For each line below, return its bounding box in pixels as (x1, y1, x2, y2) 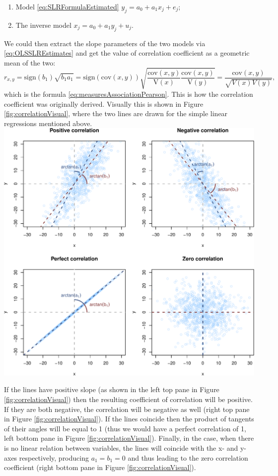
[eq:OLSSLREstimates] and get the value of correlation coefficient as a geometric (4, 48, 250, 58)
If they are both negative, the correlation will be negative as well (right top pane (4, 404, 250, 414)
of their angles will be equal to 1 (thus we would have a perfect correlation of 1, (4, 423, 246, 433)
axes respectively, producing (4, 452, 89, 463)
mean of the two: (4, 57, 56, 68)
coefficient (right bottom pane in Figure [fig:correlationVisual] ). (4, 462, 196, 473)
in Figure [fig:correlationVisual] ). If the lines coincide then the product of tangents (4, 413, 254, 424)
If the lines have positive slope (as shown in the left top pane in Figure (4, 384, 219, 395)
